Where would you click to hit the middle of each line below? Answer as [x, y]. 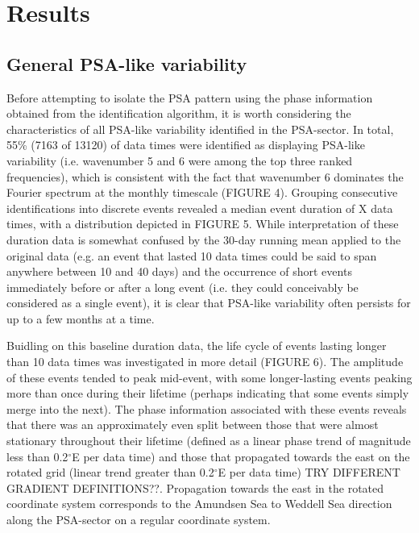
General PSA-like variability [127, 63]
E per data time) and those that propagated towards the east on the [241, 456]
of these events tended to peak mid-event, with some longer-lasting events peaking [209, 377]
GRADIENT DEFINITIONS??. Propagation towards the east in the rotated [195, 487]
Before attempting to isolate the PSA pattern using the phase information [190, 97]
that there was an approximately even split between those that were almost [193, 425]
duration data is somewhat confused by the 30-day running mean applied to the [204, 239]
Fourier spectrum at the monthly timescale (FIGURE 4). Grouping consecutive [202, 192]
